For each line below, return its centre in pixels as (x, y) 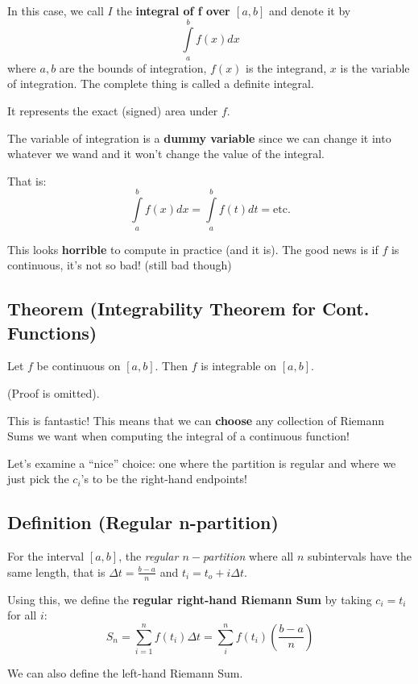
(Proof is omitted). (54, 392)
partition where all (248, 556)
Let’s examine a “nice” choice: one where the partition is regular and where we (202, 463)
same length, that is (56, 571)
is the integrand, (286, 67)
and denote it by (310, 10)
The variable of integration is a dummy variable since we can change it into (199, 138)
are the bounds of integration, (133, 67)
